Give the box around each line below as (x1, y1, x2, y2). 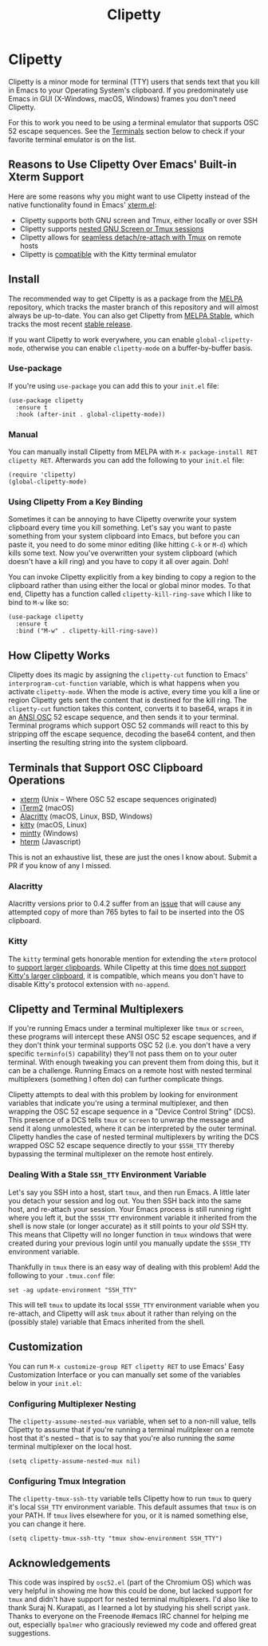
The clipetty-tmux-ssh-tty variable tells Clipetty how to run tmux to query (8, 1494, 252, 1503)
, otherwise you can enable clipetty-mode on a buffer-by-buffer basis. (22, 343, 253, 353)
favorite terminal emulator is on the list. (8, 134, 137, 144)
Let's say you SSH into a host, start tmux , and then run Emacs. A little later (8, 1187, 250, 1197)
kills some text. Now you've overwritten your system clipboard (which (8, 548, 238, 558)
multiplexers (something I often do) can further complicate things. (8, 1075, 225, 1084)
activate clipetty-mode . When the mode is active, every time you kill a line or (8, 687, 260, 697)
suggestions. (8, 1628, 51, 1637)
